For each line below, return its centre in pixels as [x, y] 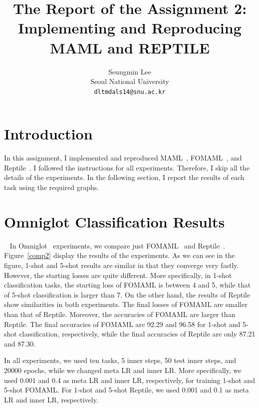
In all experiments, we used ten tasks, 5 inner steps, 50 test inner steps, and [120, 360]
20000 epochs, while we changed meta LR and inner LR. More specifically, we [123, 370]
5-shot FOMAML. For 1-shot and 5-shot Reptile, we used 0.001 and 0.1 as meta [127, 390]
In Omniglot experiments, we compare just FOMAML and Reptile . [118, 245]
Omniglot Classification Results [115, 221]
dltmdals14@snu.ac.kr [130, 92]
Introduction [48, 134]
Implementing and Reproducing [130, 28]
